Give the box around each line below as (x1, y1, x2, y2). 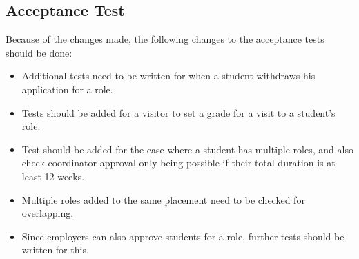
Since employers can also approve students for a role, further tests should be (21, 229, 345, 243)
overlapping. (21, 206, 74, 220)
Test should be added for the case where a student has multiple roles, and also (21, 142, 353, 156)
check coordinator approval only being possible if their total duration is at (21, 155, 336, 170)
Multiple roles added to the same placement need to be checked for (21, 192, 305, 207)
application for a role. (21, 81, 113, 96)
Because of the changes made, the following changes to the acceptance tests (6, 32, 324, 46)
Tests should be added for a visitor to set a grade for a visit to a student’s (21, 105, 336, 119)
